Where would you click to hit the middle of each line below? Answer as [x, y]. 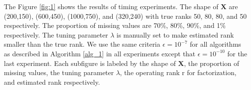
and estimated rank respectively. [52, 82]
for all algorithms [216, 44]
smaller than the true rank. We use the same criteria [82, 44]
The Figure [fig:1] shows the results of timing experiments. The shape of [111, 6]
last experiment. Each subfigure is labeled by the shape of [90, 63]
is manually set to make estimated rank [175, 34]
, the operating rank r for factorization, [178, 72]
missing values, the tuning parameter [59, 72]
